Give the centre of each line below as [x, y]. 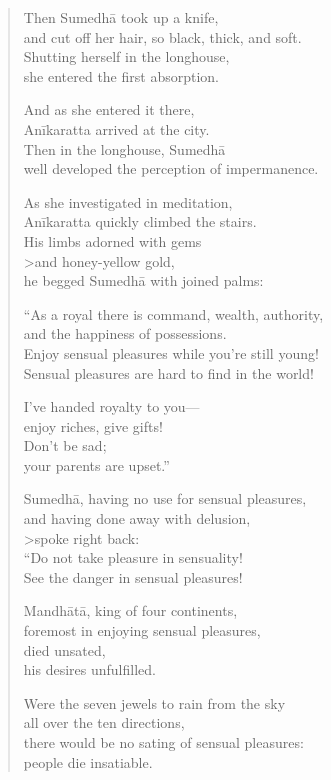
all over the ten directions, [104, 722]
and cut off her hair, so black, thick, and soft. [162, 36]
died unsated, [64, 649]
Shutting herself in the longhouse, [126, 56]
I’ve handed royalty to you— [111, 406]
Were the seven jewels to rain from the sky [154, 702]
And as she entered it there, [109, 109]
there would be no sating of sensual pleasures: [163, 742]
